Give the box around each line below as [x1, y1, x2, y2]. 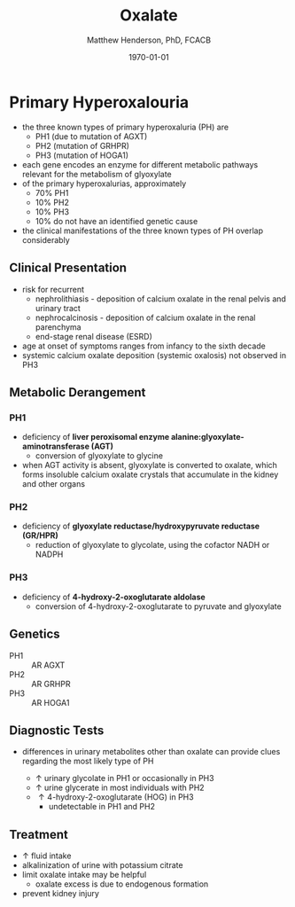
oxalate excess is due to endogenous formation [35, 879, 209, 889]
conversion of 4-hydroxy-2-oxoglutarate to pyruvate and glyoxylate [35, 600, 282, 612]
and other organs [21, 479, 86, 489]
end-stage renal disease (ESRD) [35, 331, 153, 341]
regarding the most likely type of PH [21, 755, 154, 767]
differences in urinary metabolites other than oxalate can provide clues [21, 747, 281, 757]
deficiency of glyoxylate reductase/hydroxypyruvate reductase [21, 520, 260, 532]
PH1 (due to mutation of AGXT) [35, 130, 148, 142]
